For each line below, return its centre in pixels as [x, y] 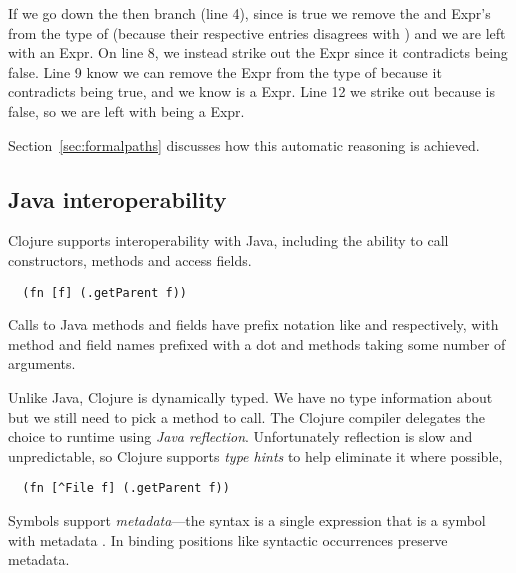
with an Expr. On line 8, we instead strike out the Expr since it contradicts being [258, 52]
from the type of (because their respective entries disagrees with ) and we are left [257, 32]
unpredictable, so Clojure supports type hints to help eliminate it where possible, [255, 455]
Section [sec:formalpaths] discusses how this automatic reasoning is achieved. [244, 144]
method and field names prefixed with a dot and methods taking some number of [257, 343]
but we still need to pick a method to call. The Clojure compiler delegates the [246, 416]
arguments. [42, 363]
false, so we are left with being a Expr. [126, 110]
